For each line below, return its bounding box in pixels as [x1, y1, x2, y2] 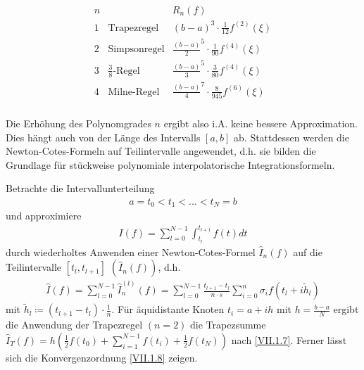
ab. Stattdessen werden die [234, 129, 349, 144]
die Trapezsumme [190, 317, 266, 332]
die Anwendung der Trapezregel [6, 317, 143, 332]
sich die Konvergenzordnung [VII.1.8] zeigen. [6, 350, 198, 364]
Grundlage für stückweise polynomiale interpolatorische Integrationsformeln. [6, 157, 335, 172]
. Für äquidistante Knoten [111, 302, 225, 317]
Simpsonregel [108, 44, 165, 55]
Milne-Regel [108, 87, 160, 97]
